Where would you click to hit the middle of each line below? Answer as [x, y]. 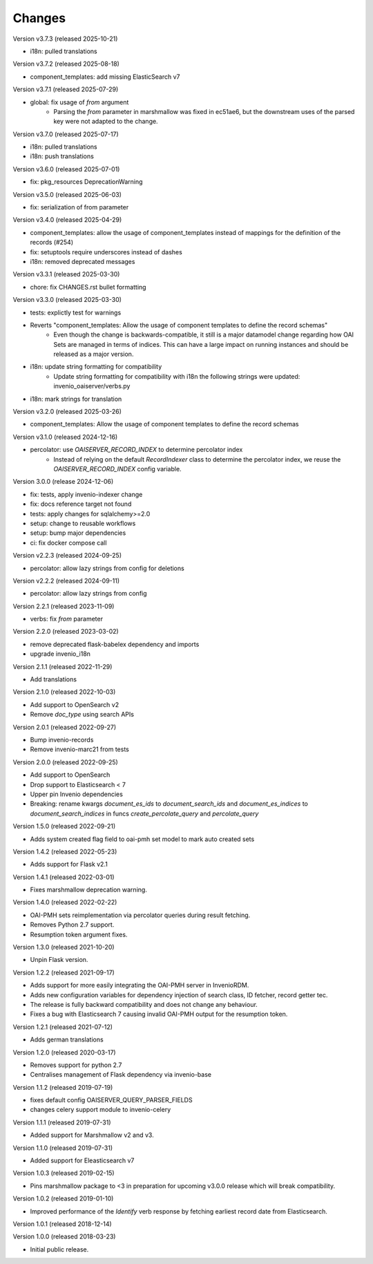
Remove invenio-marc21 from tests [79, 749]
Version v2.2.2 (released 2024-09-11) [66, 581]
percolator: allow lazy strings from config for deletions [107, 568]
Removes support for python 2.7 [76, 1065]
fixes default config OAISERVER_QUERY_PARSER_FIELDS [111, 1100]
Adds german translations [67, 1039]
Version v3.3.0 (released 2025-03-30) [67, 300]
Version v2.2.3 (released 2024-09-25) [67, 556]
